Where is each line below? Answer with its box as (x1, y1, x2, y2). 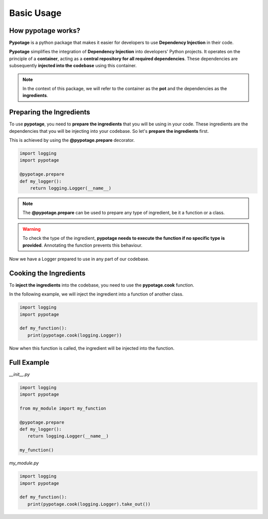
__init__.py (9, 371, 30, 377)
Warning (22, 226, 41, 232)
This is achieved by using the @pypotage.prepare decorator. (9, 137, 135, 143)
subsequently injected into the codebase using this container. (9, 63, 137, 69)
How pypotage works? (9, 26, 80, 35)
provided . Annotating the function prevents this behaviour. (22, 242, 142, 248)
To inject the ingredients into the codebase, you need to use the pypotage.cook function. (9, 282, 195, 288)
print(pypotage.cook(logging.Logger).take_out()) (27, 501, 151, 507)
